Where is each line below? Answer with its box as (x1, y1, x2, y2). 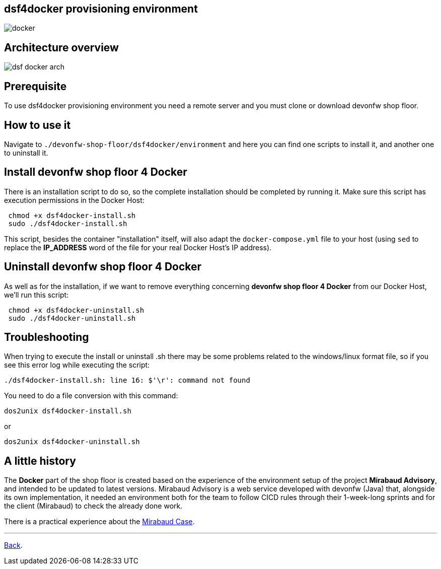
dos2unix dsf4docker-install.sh (4, 407, 131, 415)
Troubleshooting (4, 331, 89, 344)
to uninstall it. (4, 148, 48, 157)
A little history (4, 454, 76, 467)
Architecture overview (4, 41, 119, 54)
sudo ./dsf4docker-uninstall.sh (8, 314, 136, 322)
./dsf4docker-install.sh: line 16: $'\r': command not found (4, 376, 250, 385)
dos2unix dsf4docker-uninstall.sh (4, 438, 140, 446)
